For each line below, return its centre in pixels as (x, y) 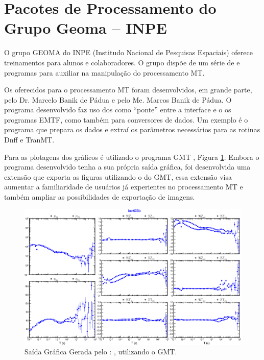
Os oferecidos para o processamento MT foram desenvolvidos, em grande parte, (128, 90)
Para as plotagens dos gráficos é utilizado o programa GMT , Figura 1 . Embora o (132, 157)
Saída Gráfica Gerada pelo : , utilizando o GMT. (101, 352)
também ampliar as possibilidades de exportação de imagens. (100, 197)
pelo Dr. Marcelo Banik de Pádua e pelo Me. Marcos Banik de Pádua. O (118, 99)
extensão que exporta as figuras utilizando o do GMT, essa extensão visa (118, 176)
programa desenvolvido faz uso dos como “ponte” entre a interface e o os (118, 110)
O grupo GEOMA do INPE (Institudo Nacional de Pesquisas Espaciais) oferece (128, 52)
